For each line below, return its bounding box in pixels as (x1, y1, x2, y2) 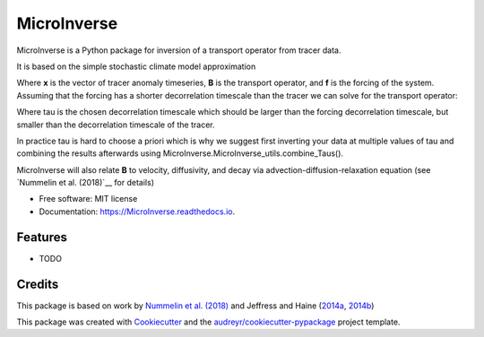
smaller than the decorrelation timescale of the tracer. (16, 119, 215, 130)
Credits (16, 276, 59, 291)
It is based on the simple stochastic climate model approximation (16, 61, 256, 72)
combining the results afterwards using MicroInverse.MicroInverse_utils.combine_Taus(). (16, 148, 344, 159)
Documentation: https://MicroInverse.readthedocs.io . (39, 206, 236, 217)
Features (16, 229, 67, 245)
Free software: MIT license (39, 194, 138, 204)
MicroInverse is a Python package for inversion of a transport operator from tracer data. (16, 45, 341, 56)
